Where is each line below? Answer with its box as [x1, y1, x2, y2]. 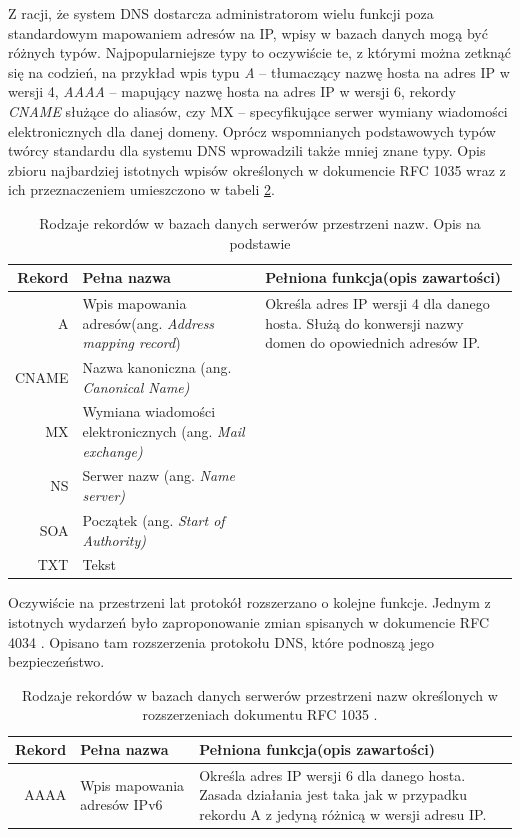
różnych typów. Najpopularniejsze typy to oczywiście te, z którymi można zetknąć [8, 42, 512, 63]
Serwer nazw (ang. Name [82, 465, 236, 486]
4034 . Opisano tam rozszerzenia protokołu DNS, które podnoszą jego [8, 631, 435, 652]
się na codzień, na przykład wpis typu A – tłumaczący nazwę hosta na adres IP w [8, 61, 510, 82]
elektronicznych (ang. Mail [82, 421, 245, 442]
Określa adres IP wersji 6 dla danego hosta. [199, 764, 466, 785]
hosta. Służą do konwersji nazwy [265, 312, 464, 333]
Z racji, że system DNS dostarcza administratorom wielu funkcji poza [8, 3, 434, 23]
